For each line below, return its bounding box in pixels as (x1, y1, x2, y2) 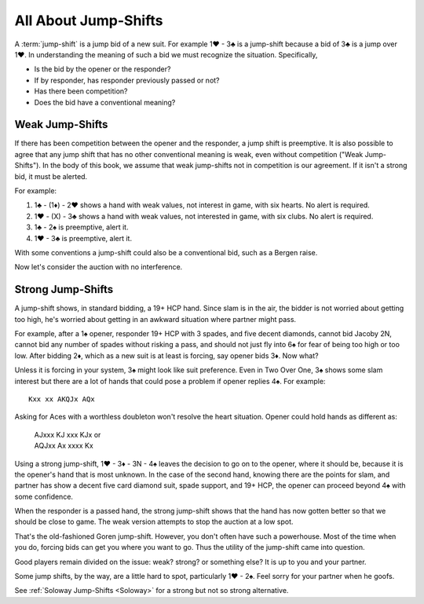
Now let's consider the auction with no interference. (14, 262, 183, 272)
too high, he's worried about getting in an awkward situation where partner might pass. (14, 314, 297, 324)
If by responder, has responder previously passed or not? (34, 75, 220, 85)
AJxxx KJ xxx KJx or (34, 430, 101, 439)
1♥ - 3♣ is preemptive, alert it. (34, 233, 133, 243)
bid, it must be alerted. (14, 171, 88, 181)
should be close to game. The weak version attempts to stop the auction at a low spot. (14, 517, 294, 526)
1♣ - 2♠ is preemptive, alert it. (34, 222, 129, 232)
